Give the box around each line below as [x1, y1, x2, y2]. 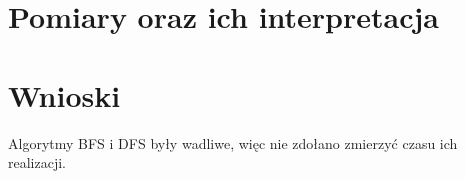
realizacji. [8, 152, 66, 173]
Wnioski [8, 74, 121, 115]
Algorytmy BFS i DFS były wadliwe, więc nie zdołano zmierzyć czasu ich [8, 132, 458, 153]
